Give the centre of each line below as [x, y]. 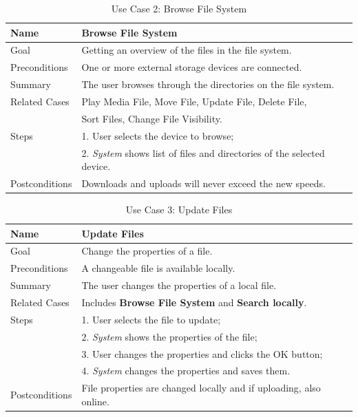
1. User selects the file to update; [151, 319]
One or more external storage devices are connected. [192, 67]
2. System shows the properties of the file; [169, 336]
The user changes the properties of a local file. [179, 285]
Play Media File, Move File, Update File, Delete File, [194, 101]
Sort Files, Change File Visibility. [152, 118]
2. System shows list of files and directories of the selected [203, 152]
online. [95, 401]
